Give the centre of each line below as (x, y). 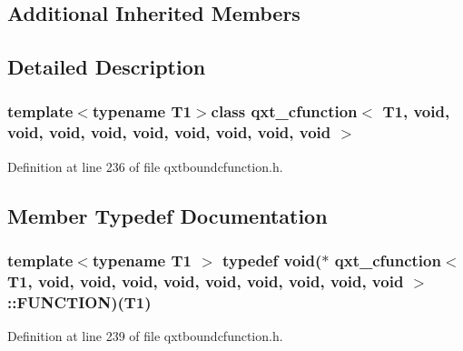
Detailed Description (107, 67)
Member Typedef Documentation (167, 215)
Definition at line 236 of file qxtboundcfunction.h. (145, 166)
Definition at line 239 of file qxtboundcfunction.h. (145, 336)
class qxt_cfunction (284, 111)
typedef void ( (272, 260)
